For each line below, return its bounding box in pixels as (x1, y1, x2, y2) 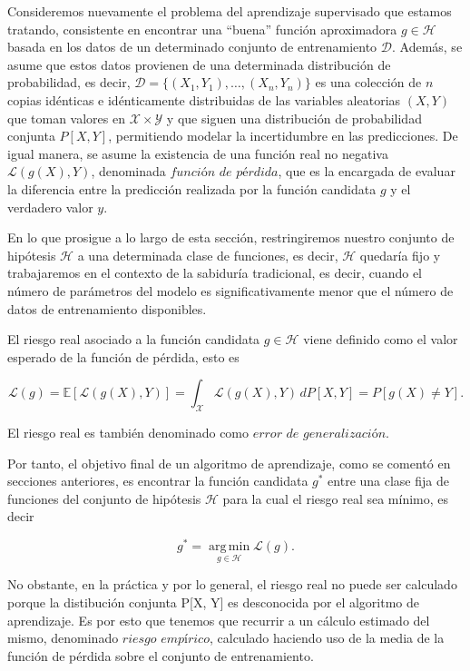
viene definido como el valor (303, 330, 458, 349)
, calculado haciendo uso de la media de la (209, 628, 445, 647)
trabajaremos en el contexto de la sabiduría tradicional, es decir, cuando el (7, 263, 422, 282)
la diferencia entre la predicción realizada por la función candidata (7, 179, 377, 198)
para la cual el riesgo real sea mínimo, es (222, 488, 449, 508)
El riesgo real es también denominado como (7, 423, 250, 442)
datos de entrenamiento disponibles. (7, 299, 207, 318)
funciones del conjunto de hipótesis (7, 488, 201, 508)
